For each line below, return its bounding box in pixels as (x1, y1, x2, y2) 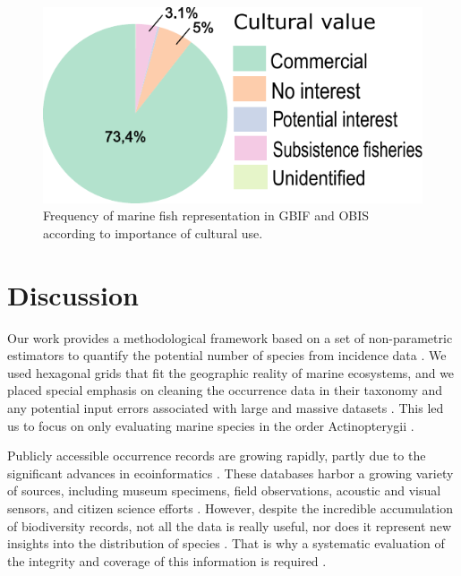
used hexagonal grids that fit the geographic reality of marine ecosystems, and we (7, 363, 455, 382)
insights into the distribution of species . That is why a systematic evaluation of (7, 534, 445, 553)
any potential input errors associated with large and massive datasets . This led (7, 398, 444, 417)
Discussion (7, 276, 139, 313)
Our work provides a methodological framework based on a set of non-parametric (7, 328, 453, 347)
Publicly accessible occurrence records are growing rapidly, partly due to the (7, 446, 426, 465)
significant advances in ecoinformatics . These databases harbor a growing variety (7, 463, 454, 482)
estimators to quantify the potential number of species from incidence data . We (7, 346, 447, 365)
